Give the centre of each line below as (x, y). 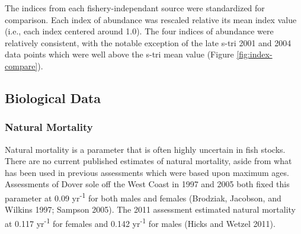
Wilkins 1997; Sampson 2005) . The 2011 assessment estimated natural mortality (150, 209)
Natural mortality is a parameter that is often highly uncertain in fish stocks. (145, 149)
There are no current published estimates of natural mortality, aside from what (148, 161)
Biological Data (53, 97)
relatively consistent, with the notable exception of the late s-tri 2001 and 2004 (148, 42)
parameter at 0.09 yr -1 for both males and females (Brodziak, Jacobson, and (143, 197)
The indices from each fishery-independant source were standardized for (135, 8)
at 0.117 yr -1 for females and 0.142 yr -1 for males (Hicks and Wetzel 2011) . (140, 222)
